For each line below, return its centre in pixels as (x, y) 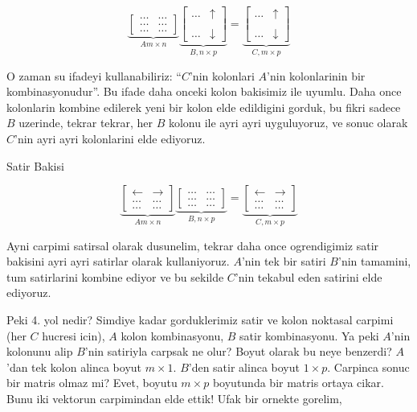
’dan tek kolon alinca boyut (74, 367)
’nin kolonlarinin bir (316, 75)
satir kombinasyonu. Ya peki (309, 335)
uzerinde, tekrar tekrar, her (86, 123)
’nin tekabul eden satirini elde (309, 276)
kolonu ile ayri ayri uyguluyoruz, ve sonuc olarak (288, 123)
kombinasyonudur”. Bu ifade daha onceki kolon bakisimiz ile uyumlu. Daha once (204, 91)
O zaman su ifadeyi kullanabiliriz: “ (94, 75)
